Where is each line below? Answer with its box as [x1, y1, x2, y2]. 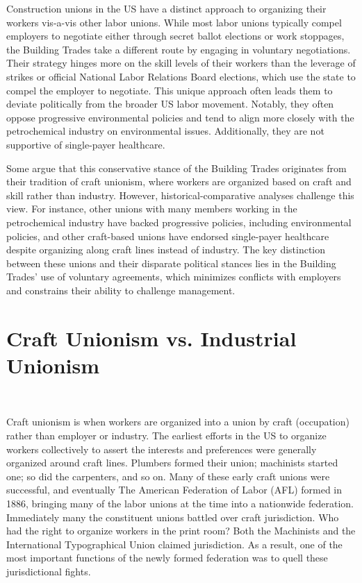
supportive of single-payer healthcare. [6, 137, 165, 151]
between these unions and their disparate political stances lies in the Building [6, 255, 336, 270]
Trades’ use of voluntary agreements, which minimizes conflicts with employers [6, 269, 341, 284]
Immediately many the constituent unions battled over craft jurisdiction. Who [6, 509, 339, 524]
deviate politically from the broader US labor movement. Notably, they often [6, 96, 334, 111]
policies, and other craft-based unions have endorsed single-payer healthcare [6, 228, 329, 243]
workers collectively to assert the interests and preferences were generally [6, 441, 317, 456]
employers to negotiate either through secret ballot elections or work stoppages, [6, 28, 345, 43]
